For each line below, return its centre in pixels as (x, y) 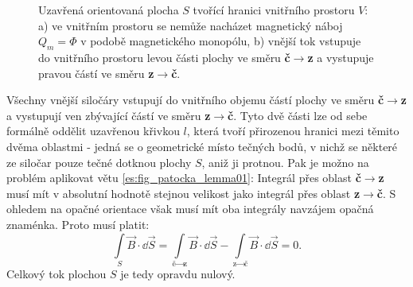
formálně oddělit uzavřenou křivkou (93, 131)
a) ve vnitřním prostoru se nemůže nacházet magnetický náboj (191, 25)
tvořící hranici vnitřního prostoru (274, 10)
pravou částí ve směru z (96, 73)
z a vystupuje (341, 57)
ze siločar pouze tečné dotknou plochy (99, 162)
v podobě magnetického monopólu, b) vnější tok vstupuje (221, 41)
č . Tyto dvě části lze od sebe (298, 115)
